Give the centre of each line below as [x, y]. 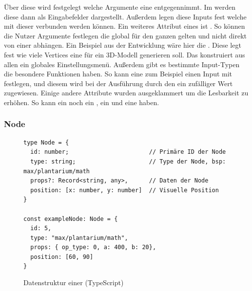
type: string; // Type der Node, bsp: [128, 161]
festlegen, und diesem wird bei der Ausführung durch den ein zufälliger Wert [118, 83]
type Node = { [46, 142]
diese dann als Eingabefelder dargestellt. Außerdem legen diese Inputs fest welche [125, 16]
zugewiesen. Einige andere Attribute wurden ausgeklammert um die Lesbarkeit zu [126, 93]
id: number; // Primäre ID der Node [128, 152]
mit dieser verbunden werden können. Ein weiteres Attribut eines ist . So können [125, 26]
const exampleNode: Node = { [71, 219]
